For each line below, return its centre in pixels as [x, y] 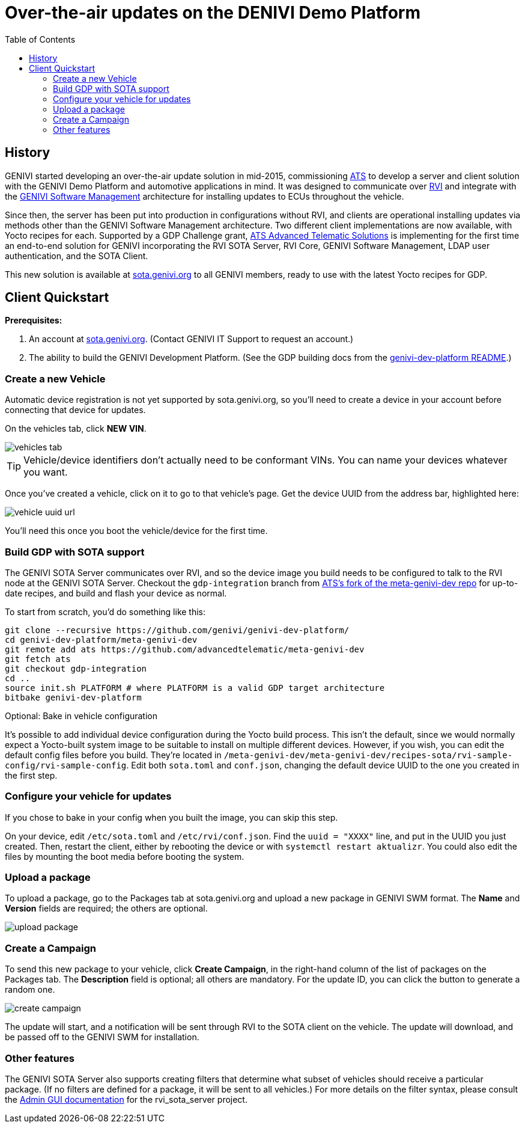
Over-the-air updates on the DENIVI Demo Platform [213, 13]
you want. [46, 472]
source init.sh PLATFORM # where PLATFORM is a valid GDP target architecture [195, 688]
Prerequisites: [34, 320]
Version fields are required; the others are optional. [106, 909]
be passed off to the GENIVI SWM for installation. [102, 1037]
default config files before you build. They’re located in [113, 755]
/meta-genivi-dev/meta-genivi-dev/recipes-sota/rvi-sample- [368, 755]
